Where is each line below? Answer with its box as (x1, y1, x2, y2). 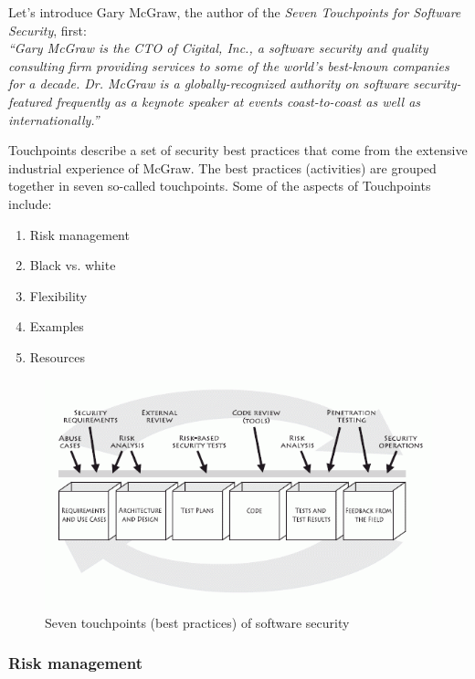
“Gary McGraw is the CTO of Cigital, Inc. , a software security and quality (8, 38, 428, 57)
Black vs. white (29, 256, 116, 275)
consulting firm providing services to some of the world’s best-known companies (8, 56, 449, 75)
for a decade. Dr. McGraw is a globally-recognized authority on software (8, 74, 409, 93)
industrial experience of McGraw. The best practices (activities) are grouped (8, 158, 437, 177)
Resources (29, 347, 86, 366)
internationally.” (8, 110, 100, 129)
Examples (29, 317, 84, 336)
